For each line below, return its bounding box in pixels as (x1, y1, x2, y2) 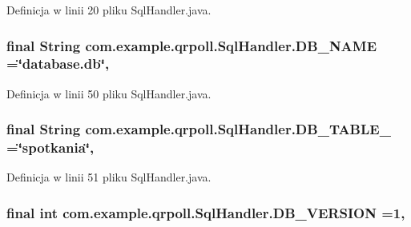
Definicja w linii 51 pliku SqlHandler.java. (6, 169, 212, 185)
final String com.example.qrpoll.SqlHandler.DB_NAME (6, 35, 377, 55)
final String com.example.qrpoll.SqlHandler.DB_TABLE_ (6, 119, 391, 139)
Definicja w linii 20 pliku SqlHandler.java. (6, 2, 212, 18)
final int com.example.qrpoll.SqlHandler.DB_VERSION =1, (6, 202, 405, 222)
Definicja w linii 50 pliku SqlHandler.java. (6, 85, 212, 102)
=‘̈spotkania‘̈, (6, 137, 95, 157)
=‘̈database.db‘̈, (6, 54, 110, 74)
